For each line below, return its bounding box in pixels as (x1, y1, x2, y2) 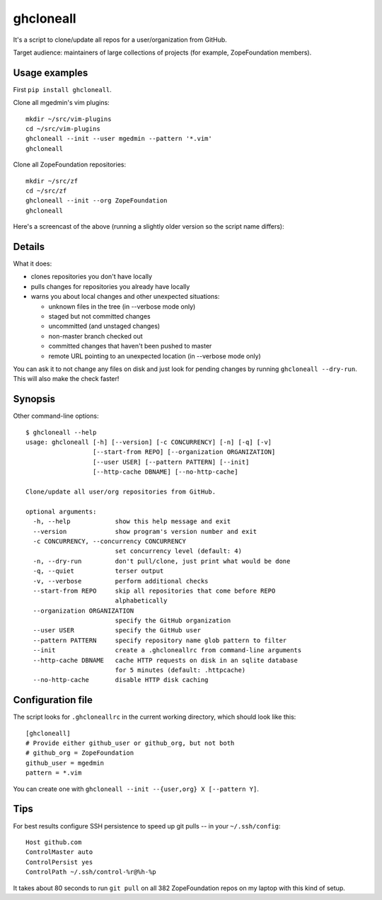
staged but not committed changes (48, 312, 151, 320)
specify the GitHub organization (115, 617, 231, 625)
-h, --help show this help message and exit (33, 518, 231, 525)
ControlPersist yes (25, 858, 93, 866)
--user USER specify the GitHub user (33, 627, 202, 634)
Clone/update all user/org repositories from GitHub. (25, 487, 216, 496)
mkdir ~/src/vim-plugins (25, 115, 112, 123)
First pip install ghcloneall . (13, 85, 112, 93)
